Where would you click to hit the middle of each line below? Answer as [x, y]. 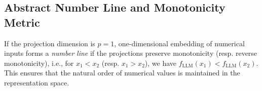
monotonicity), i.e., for [39, 63]
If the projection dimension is [50, 43]
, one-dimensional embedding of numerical [179, 43]
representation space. [37, 82]
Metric [22, 22]
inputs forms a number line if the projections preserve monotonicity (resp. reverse [131, 53]
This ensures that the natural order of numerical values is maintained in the [122, 73]
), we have [161, 63]
